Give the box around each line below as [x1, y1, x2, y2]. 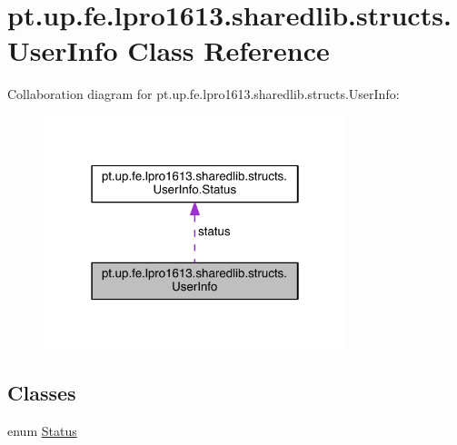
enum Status [7, 420, 77, 440]
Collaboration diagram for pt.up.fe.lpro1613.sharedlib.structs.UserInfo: [7, 84, 400, 104]
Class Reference [127, 32, 330, 69]
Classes [7, 378, 76, 406]
